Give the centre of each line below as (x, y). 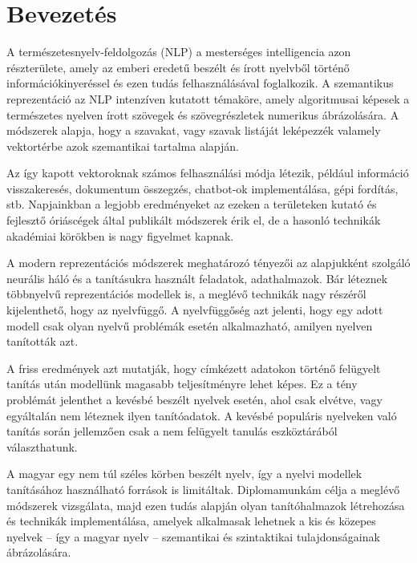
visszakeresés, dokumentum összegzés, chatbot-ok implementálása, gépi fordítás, (202, 188)
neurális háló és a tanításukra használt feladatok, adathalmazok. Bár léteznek (197, 278)
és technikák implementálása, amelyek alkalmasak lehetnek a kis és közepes (191, 521)
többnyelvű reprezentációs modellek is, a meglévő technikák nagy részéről (186, 294)
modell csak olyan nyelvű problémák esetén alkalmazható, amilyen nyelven (190, 325)
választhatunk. (42, 446)
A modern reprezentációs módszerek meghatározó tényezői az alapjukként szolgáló (208, 263)
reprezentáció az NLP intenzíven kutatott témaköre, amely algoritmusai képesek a (208, 98)
